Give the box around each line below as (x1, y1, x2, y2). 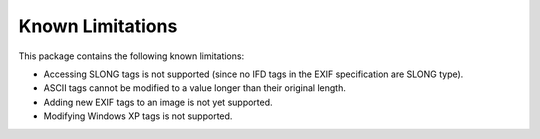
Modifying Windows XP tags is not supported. (43, 110, 233, 122)
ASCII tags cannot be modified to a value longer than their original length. (43, 82, 347, 94)
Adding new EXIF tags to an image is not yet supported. (43, 96, 274, 108)
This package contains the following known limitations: (18, 50, 245, 62)
